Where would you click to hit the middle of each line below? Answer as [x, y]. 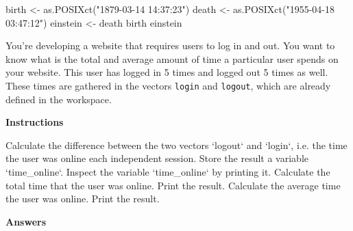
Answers [26, 221]
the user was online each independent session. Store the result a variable [157, 158]
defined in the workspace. [59, 99]
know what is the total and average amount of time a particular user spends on [172, 58]
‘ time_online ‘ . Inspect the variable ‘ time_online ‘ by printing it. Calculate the [168, 172]
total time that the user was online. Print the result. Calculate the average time [173, 185]
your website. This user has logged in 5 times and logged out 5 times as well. [167, 72]
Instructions [35, 122]
